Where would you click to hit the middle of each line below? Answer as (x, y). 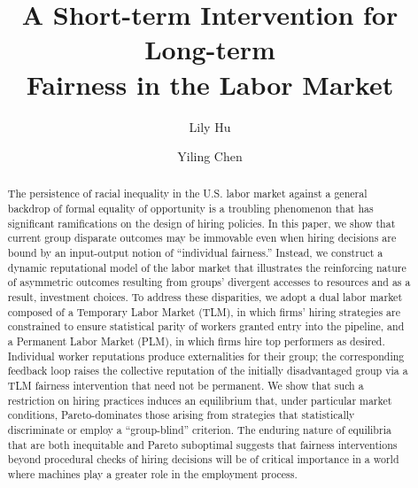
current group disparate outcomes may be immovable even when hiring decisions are (202, 238)
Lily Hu (210, 126)
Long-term (210, 49)
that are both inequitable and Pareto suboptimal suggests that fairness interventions (202, 444)
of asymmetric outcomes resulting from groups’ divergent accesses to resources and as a (209, 282)
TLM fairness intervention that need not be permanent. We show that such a (186, 386)
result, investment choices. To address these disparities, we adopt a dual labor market (205, 297)
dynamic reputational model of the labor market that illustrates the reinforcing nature (207, 267)
